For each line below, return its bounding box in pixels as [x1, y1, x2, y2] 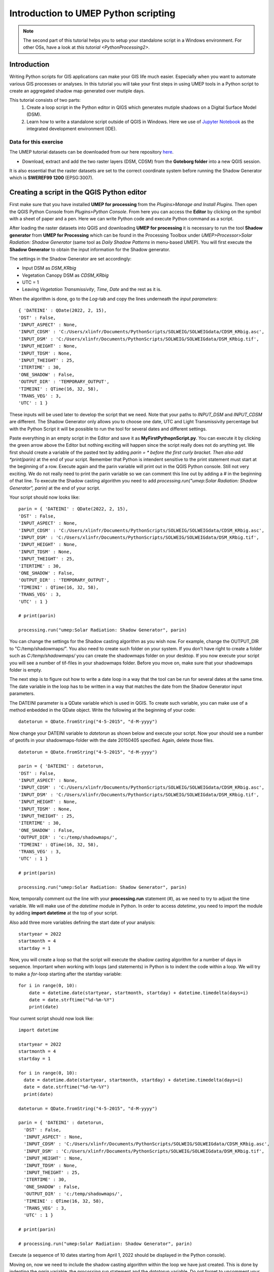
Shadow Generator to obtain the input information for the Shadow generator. [9, 246, 170, 252]
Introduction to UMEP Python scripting [9, 8, 176, 19]
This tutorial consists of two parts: [9, 97, 81, 103]
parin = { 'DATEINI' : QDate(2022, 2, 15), [18, 506, 128, 512]
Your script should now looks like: [9, 494, 80, 501]
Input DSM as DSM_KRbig [22, 265, 76, 271]
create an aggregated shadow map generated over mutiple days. [9, 88, 145, 94]
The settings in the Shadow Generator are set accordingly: [9, 255, 132, 262]
